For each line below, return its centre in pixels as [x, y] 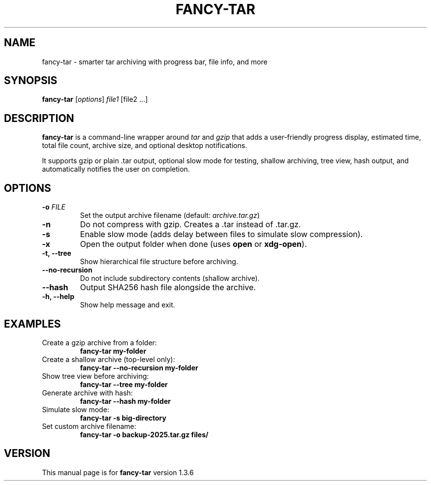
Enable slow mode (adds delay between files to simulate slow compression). [221, 234]
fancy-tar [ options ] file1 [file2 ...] [95, 99]
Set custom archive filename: [89, 426]
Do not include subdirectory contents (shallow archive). [170, 278]
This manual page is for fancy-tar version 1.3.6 [118, 472]
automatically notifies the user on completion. [116, 169]
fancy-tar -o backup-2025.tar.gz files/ [144, 434]
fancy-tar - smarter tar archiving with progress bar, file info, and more [155, 61]
